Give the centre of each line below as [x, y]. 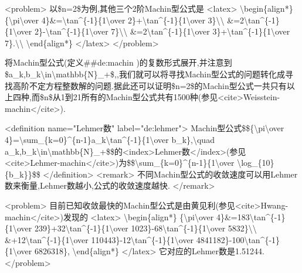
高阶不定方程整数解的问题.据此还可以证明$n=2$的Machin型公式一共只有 [150, 85]
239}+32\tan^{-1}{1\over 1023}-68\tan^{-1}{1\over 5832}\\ [145, 228]
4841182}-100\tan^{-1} [238, 239]
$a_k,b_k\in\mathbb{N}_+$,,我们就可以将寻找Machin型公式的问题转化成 [145, 74]
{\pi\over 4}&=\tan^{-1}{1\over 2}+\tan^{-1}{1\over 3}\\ [115, 20]
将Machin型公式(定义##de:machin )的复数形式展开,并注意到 [118, 62]
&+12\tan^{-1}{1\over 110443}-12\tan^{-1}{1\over [99, 239]
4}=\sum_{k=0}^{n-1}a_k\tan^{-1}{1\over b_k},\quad [110, 139]
